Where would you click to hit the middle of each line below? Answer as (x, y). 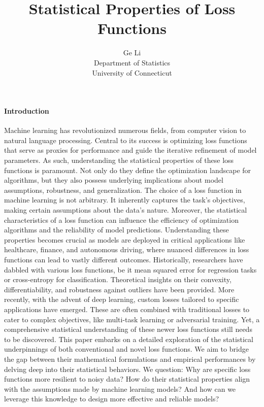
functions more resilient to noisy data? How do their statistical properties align (127, 379)
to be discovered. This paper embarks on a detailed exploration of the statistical (129, 339)
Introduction (27, 111)
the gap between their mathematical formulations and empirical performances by (130, 359)
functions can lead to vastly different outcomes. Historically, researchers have (124, 260)
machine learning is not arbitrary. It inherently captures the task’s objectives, (125, 200)
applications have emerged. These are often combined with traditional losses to (127, 309)
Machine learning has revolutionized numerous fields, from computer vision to (125, 130)
